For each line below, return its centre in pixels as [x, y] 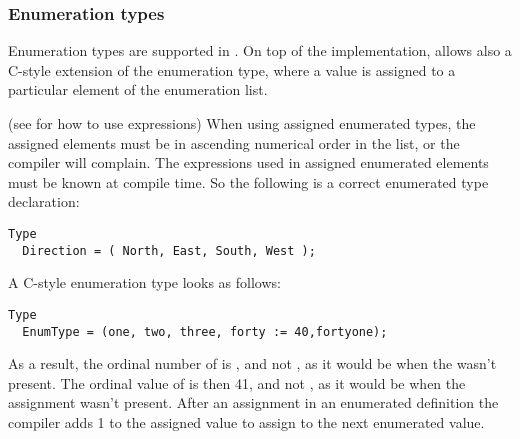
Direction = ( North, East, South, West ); [169, 250]
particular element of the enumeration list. [138, 89]
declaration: [44, 201]
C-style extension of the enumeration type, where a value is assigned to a [232, 69]
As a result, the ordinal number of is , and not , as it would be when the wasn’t [252, 363]
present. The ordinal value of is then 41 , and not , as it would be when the [237, 382]
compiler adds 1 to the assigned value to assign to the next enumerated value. [246, 421]
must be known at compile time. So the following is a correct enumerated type [248, 181]
